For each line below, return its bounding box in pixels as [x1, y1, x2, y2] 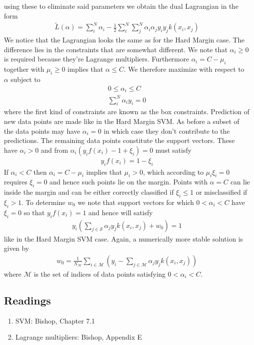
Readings [4, 292, 51, 307]
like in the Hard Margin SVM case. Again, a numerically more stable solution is [4, 233, 243, 244]
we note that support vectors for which [77, 197, 194, 207]
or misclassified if [195, 187, 247, 197]
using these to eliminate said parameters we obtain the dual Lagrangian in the [4, 1, 239, 11]
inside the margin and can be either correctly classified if [4, 187, 174, 197]
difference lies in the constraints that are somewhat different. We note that [4, 44, 228, 54]
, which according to [143, 166, 204, 177]
